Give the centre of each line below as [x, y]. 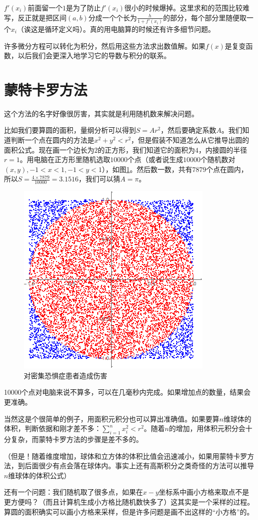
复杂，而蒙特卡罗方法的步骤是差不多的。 [77, 439]
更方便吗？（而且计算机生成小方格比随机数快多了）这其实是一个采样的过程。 [129, 502]
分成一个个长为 [113, 17]
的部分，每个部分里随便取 [205, 17]
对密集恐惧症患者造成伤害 [65, 375]
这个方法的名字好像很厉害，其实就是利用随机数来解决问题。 [101, 113]
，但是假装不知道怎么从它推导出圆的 [190, 140]
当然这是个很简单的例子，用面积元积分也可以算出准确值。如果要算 [112, 418]
